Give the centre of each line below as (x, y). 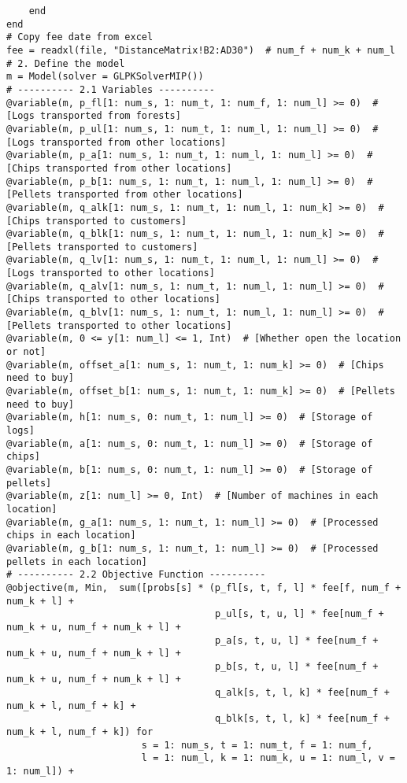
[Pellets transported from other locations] (125, 195)
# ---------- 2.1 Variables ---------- (111, 89)
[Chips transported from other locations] (119, 168)
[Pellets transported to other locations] (119, 325)
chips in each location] (71, 536)
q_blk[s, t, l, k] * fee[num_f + (302, 719)
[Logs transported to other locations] (111, 273)
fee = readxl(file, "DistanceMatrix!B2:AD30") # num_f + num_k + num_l (201, 50)
